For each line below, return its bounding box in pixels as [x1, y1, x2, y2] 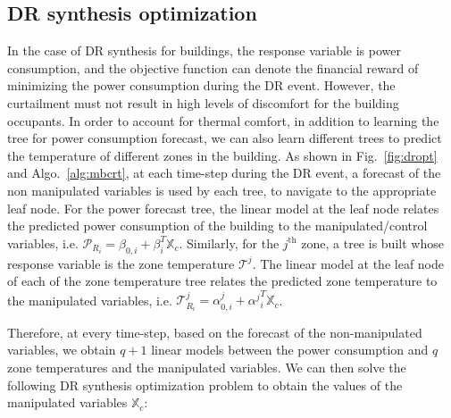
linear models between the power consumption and [151, 340, 429, 359]
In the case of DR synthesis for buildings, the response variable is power [7, 41, 401, 60]
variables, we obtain [7, 340, 116, 359]
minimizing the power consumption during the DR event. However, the [7, 76, 396, 95]
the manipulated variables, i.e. [7, 290, 172, 309]
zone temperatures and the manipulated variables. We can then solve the [7, 357, 406, 376]
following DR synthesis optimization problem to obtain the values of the [7, 375, 403, 394]
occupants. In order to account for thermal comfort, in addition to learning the [7, 111, 439, 130]
